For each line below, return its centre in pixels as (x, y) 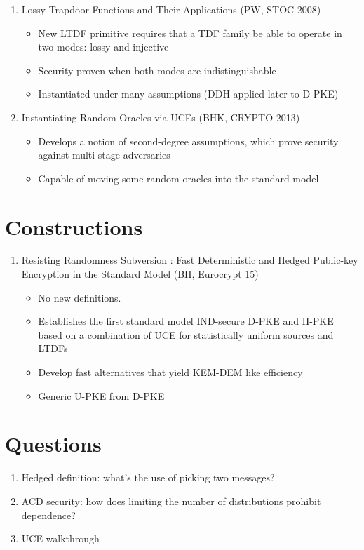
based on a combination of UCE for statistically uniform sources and (186, 334)
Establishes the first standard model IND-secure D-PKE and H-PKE (186, 321)
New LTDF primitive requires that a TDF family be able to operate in (190, 33)
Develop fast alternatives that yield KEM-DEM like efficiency (170, 372)
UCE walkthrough (60, 538)
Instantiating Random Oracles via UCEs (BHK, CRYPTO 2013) (161, 117)
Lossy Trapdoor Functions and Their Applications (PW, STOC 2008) (171, 9)
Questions (53, 444)
